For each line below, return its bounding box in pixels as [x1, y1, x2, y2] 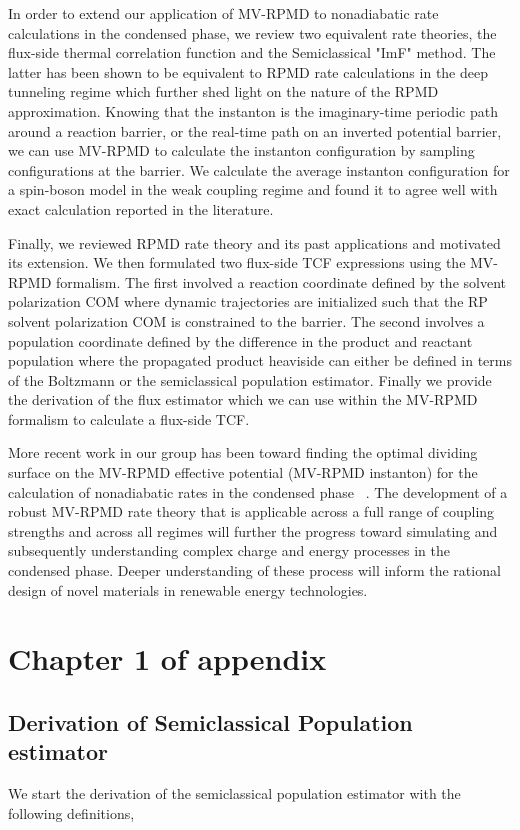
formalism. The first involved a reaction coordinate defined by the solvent [56, 271, 506, 292]
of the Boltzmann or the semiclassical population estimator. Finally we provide [8, 369, 492, 390]
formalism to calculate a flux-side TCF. [8, 408, 250, 429]
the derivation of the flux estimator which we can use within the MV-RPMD [8, 389, 478, 410]
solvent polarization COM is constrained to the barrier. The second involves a [8, 310, 485, 331]
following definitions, [8, 802, 135, 823]
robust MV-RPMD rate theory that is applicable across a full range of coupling [8, 501, 495, 522]
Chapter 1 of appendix [8, 638, 327, 679]
